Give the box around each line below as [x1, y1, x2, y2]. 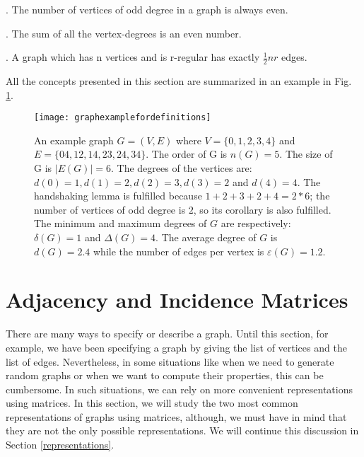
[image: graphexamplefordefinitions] [34, 112, 211, 123]
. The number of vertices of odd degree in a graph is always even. [6, 2, 288, 16]
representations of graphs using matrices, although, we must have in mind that [6, 409, 347, 424]
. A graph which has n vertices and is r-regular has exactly [6, 50, 260, 64]
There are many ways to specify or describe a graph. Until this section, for [6, 326, 329, 341]
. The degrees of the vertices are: [111, 161, 252, 175]
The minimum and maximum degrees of [34, 216, 207, 231]
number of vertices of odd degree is [34, 202, 186, 216]
